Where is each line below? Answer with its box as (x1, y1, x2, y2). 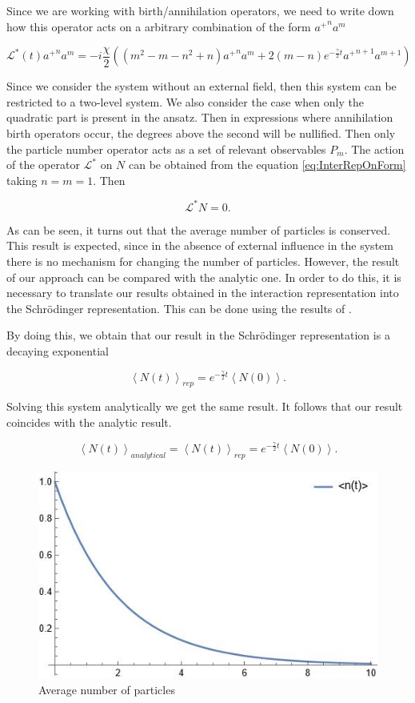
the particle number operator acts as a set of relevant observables (6, 140, 326, 157)
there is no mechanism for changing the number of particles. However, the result (6, 253, 400, 270)
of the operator (6, 156, 80, 173)
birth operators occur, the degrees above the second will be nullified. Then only (6, 124, 396, 141)
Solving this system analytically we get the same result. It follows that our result (6, 398, 403, 415)
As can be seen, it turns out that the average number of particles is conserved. (6, 221, 391, 238)
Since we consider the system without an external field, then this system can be (6, 78, 397, 94)
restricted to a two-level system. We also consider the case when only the (6, 93, 364, 110)
